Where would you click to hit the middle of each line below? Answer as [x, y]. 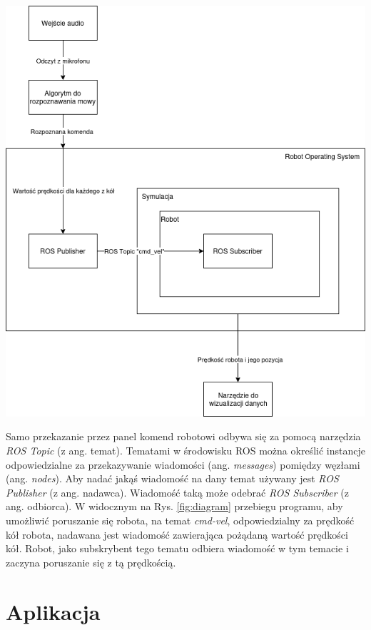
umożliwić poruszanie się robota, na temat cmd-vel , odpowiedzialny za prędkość [180, 520]
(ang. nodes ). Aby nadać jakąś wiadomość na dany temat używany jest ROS [172, 478]
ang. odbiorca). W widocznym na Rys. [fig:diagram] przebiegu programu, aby [174, 506]
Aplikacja [53, 611]
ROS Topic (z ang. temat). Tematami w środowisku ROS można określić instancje [185, 451]
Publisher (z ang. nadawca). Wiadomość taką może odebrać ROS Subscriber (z [177, 492]
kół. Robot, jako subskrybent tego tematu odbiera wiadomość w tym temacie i [177, 548]
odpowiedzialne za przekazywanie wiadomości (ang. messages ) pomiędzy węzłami [183, 464]
